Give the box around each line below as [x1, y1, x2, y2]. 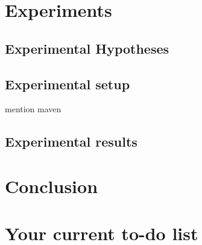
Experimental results [5, 132, 137, 151]
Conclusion [5, 173, 98, 198]
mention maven [5, 103, 62, 115]
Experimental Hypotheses [5, 39, 169, 57]
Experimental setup [5, 74, 130, 93]
